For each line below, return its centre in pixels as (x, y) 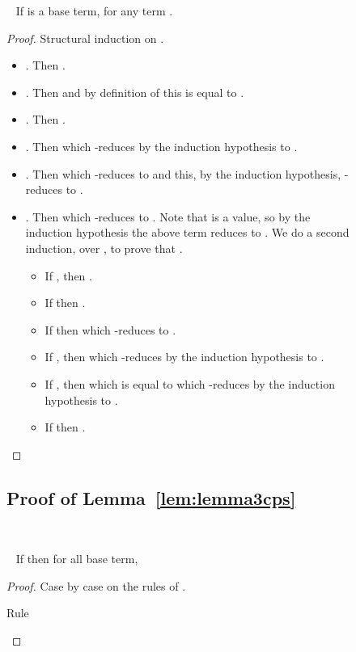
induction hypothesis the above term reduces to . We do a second (187, 232)
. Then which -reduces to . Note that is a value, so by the (168, 216)
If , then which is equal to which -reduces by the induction (190, 383)
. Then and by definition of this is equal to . (135, 92)
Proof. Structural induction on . (85, 38)
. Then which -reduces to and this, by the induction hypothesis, (183, 173)
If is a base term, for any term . (94, 11)
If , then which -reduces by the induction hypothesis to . (184, 357)
